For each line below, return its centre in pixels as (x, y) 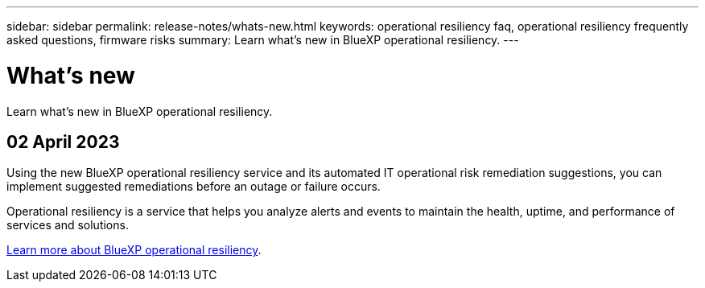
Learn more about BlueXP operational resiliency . (134, 250)
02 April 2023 (63, 142)
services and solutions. (68, 225)
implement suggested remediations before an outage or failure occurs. (194, 187)
